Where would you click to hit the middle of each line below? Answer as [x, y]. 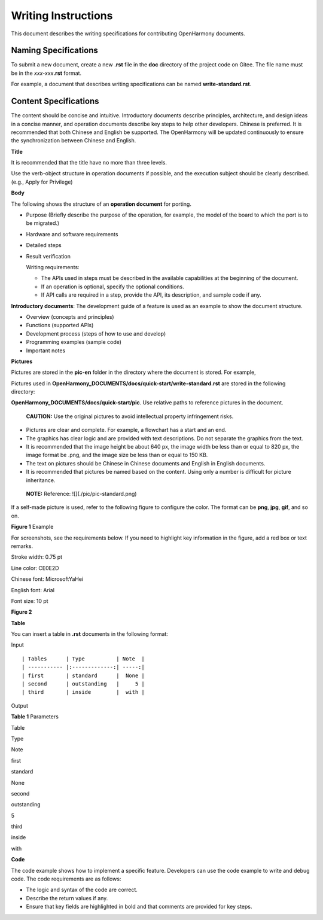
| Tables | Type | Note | [83, 659]
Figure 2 [22, 612]
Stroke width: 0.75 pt [37, 557]
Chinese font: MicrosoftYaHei [47, 579]
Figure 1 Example [32, 527]
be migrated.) [43, 223]
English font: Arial [33, 590]
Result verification [48, 256]
